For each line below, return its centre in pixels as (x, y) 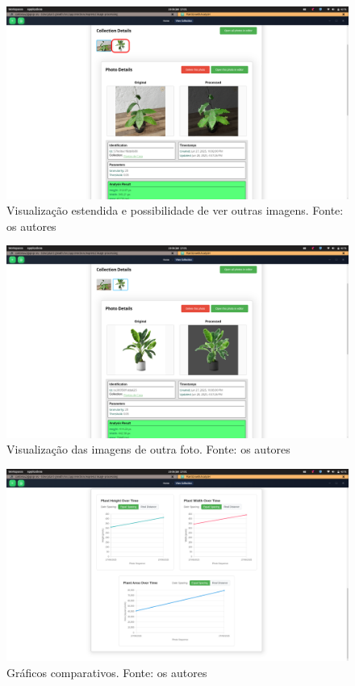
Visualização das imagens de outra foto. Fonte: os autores (148, 449)
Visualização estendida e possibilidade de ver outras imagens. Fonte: (175, 210)
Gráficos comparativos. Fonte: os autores (107, 673)
